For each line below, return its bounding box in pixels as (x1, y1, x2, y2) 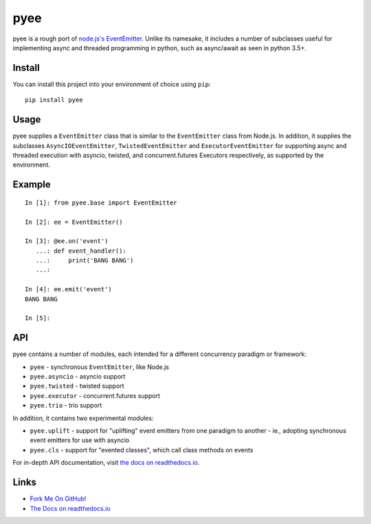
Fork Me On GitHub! (30, 494, 87, 503)
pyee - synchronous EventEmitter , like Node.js (30, 362, 170, 371)
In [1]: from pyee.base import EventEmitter (25, 198, 178, 207)
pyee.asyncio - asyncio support (30, 373, 126, 381)
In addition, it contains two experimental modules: (12, 414, 154, 422)
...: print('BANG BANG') (35, 257, 134, 264)
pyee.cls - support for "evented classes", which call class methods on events (30, 446, 254, 454)
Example (12, 179, 51, 191)
